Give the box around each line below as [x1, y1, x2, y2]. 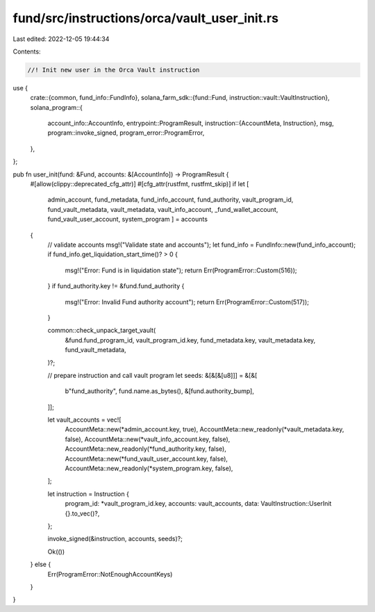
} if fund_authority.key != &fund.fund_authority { [47, 282, 185, 290]
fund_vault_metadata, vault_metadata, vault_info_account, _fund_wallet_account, [47, 205, 278, 213]
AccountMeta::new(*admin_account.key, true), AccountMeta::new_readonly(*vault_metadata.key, [65, 425, 344, 433]
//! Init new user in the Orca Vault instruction [27, 66, 200, 74]
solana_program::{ [30, 103, 83, 111]
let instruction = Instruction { [47, 490, 130, 498]
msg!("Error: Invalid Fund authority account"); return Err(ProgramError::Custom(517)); [65, 297, 309, 306]
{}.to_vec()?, [65, 509, 100, 518]
